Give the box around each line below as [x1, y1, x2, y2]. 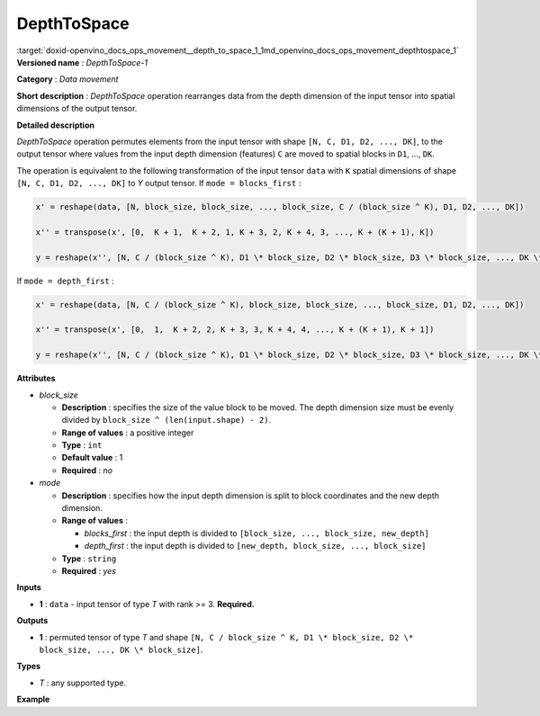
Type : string [61, 553, 117, 564]
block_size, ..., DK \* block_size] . [39, 644, 203, 655]
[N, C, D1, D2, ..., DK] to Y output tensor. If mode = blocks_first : [16, 178, 301, 189]
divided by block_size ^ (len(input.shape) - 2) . [61, 415, 272, 425]
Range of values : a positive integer [61, 427, 194, 438]
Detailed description [16, 120, 94, 130]
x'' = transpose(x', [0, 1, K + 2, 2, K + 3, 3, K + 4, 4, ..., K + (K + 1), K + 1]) [35, 325, 435, 335]
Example [16, 694, 50, 705]
